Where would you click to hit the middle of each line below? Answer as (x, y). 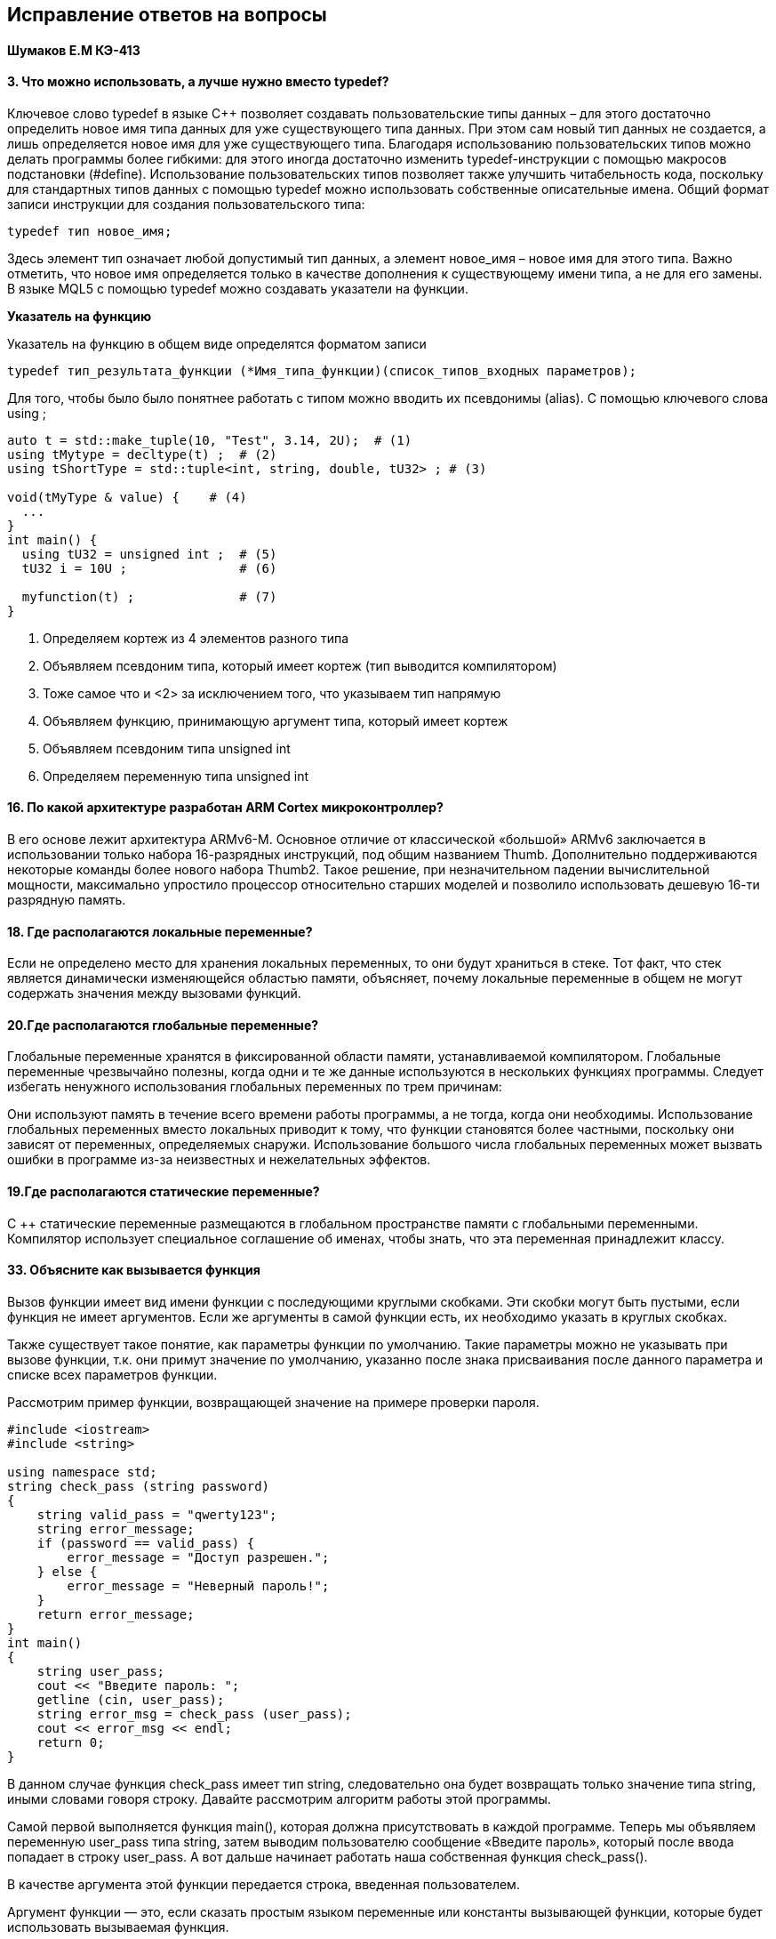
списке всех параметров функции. (112, 1374)
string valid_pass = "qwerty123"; (157, 1514)
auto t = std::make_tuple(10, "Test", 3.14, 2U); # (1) (210, 440)
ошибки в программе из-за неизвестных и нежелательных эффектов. (219, 1160)
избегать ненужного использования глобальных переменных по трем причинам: (255, 1087)
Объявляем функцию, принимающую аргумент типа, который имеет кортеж (276, 720)
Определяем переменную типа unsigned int (176, 776)
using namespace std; (82, 1472)
